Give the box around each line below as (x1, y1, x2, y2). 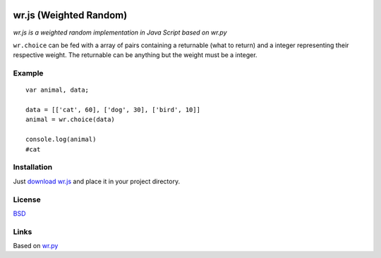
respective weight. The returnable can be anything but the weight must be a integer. (13, 51, 258, 59)
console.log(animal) (25, 135, 97, 144)
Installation (13, 162, 53, 172)
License (13, 195, 42, 204)
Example (13, 68, 44, 78)
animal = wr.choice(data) (25, 116, 116, 123)
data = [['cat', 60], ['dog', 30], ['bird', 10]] (25, 106, 201, 114)
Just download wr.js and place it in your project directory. (13, 177, 180, 185)
